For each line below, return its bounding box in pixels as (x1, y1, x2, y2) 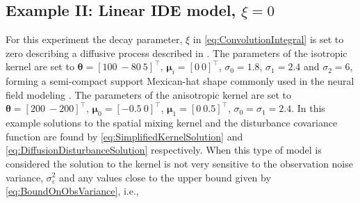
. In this (291, 101, 325, 115)
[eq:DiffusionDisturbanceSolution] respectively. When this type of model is (6, 143, 322, 157)
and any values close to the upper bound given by (59, 170, 271, 184)
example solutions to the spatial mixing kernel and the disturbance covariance (6, 115, 338, 130)
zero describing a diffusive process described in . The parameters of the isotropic (6, 45, 347, 60)
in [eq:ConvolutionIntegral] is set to (193, 32, 344, 47)
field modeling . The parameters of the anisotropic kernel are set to (6, 87, 292, 101)
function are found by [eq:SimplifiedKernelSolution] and (6, 129, 243, 143)
